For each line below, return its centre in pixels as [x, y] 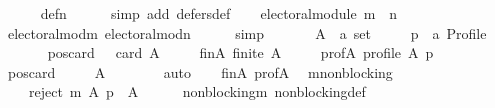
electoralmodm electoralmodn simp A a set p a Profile [247, 32]
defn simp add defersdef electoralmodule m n [219, 13]
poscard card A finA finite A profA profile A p [240, 52]
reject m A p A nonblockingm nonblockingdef [197, 91]
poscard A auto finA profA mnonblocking [200, 71]
